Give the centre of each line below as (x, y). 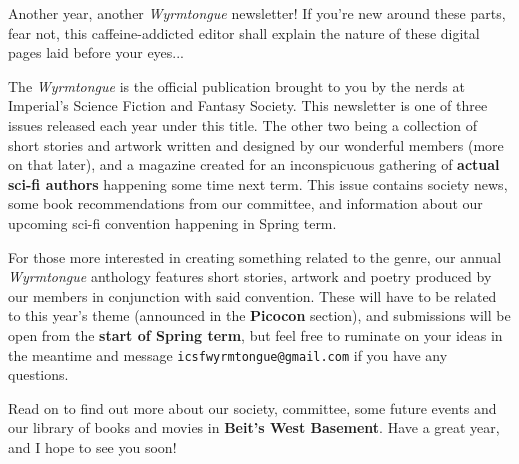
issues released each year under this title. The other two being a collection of (243, 124)
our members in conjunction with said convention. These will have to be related (252, 295)
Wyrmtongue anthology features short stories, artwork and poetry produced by (250, 276)
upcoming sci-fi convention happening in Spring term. (172, 222)
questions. (38, 374)
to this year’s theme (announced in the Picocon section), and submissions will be (259, 315)
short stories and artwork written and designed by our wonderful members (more (256, 144)
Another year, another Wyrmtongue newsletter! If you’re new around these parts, (257, 13)
